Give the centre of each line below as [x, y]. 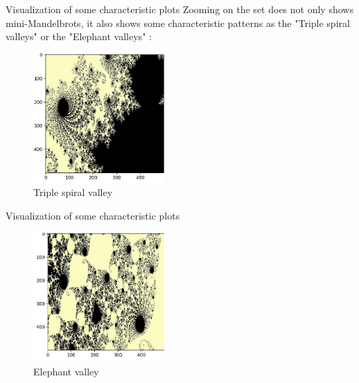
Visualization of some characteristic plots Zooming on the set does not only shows [179, 9]
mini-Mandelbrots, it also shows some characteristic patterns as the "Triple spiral [178, 23]
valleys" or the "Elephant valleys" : [79, 36]
